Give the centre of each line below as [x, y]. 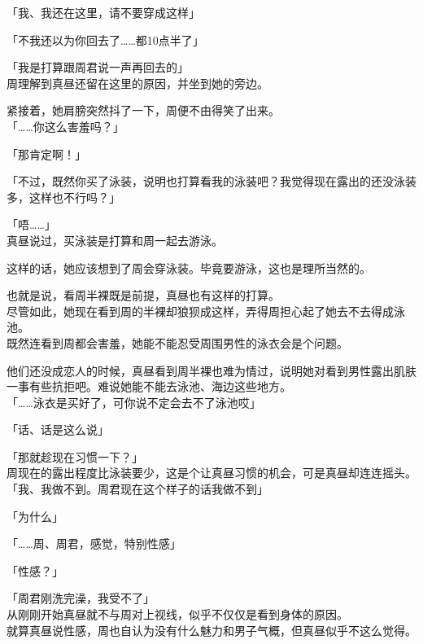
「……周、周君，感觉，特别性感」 [94, 543]
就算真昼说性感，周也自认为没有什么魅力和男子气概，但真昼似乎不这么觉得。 [211, 630]
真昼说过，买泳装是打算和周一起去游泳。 [115, 240]
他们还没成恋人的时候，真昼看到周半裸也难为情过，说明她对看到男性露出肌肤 [211, 370]
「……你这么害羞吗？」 [65, 126]
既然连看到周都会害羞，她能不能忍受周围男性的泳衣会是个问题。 [177, 342]
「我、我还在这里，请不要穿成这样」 [103, 12]
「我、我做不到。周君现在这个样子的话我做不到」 [137, 489]
